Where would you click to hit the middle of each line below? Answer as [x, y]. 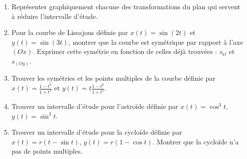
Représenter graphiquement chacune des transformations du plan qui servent [126, 6]
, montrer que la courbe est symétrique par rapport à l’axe [156, 42]
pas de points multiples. [47, 151]
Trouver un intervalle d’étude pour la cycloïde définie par [97, 132]
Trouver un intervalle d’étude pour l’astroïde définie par [95, 106]
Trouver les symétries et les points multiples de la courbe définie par [114, 78]
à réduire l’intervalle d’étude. [55, 16]
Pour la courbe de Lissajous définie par [70, 32]
